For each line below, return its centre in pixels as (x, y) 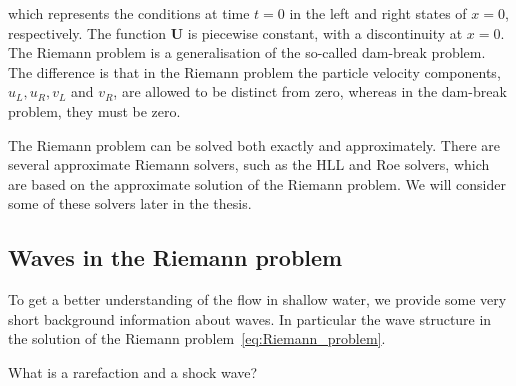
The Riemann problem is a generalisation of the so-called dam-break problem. (247, 52)
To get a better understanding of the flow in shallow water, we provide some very (257, 299)
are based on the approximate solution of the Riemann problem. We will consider (257, 183)
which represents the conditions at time (129, 13)
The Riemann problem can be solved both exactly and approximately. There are (254, 144)
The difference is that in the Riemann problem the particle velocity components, (254, 71)
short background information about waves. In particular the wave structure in (250, 318)
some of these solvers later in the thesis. (130, 203)
